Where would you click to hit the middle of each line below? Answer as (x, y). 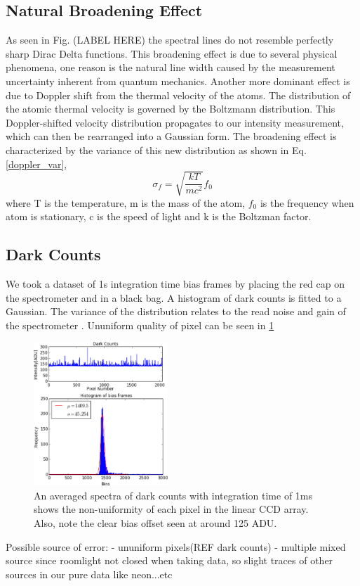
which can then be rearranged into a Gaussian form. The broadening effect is (171, 136)
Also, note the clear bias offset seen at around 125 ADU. (155, 522)
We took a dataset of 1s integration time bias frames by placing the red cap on (175, 284)
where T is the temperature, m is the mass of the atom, (126, 202)
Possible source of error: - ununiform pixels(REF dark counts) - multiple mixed (176, 546)
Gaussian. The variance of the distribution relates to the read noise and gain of (176, 311)
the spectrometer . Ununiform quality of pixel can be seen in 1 (140, 325)
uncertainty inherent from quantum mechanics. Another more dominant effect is (178, 81)
